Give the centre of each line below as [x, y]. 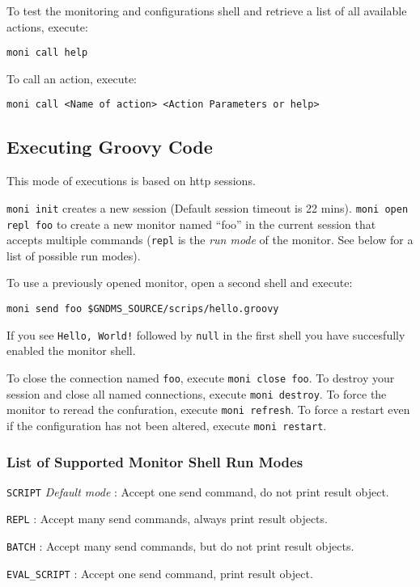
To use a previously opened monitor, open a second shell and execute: [180, 283]
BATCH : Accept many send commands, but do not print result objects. [180, 546]
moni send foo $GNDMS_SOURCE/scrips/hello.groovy [143, 309]
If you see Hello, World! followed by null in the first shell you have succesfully [206, 334]
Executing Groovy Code [110, 147]
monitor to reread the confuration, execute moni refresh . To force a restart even [208, 410]
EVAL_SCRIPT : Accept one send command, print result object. [160, 573]
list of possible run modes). [74, 255]
